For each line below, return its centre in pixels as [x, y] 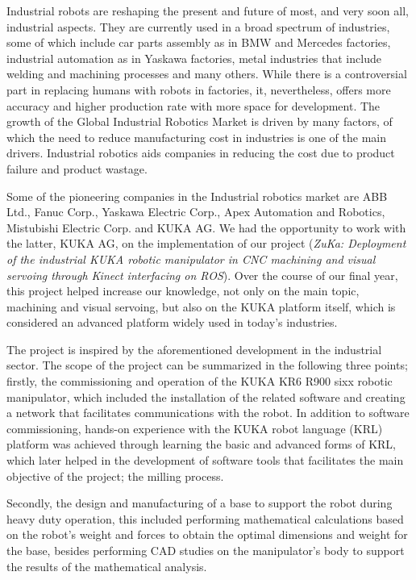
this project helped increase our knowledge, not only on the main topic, [183, 291]
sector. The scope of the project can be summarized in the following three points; [207, 365]
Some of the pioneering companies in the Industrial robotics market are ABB [197, 196]
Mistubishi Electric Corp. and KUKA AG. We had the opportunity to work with [206, 227]
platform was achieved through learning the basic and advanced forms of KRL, [202, 444]
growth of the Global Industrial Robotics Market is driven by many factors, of [200, 121]
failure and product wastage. [77, 168]
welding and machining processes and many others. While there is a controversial [207, 74]
